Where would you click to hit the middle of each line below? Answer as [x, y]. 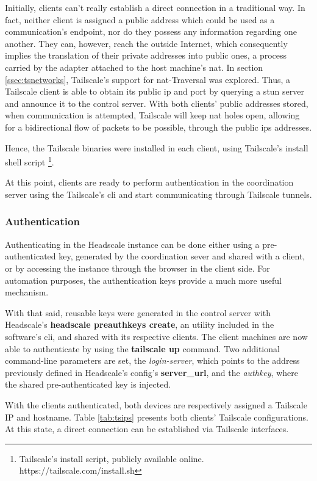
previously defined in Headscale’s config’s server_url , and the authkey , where [151, 372]
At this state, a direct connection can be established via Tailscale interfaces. [147, 429]
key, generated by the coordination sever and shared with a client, [182, 256]
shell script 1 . [30, 161]
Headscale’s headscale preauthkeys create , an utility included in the [140, 324]
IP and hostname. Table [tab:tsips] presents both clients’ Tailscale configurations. [157, 417]
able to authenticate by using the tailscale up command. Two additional [142, 348]
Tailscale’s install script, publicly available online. [112, 458]
